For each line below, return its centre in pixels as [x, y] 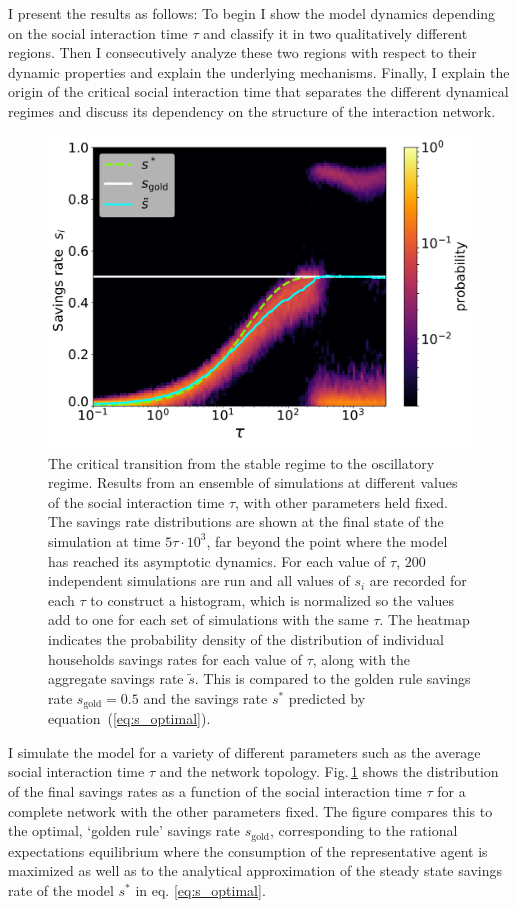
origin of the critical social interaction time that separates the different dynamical [258, 91]
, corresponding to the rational [364, 830]
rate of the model [61, 889]
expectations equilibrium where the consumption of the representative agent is [248, 850]
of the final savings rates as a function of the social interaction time [215, 790]
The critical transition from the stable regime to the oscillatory [241, 462]
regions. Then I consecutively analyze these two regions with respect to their [242, 52]
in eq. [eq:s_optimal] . [200, 889]
